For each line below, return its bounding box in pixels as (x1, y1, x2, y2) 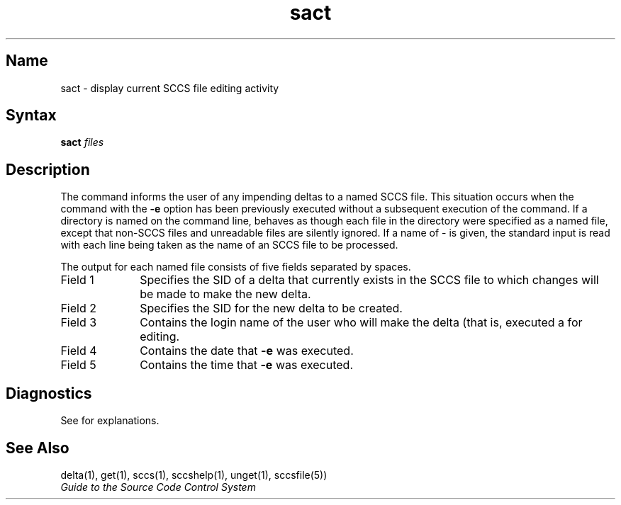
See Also (6, 438, 69, 457)
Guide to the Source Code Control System (60, 480, 256, 493)
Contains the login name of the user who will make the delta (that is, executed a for (140, 315, 583, 330)
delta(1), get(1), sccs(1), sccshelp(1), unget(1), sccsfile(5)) (60, 468, 328, 481)
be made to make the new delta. (140, 287, 311, 302)
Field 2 (60, 301, 96, 316)
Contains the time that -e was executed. (140, 358, 353, 373)
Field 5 (60, 358, 96, 373)
